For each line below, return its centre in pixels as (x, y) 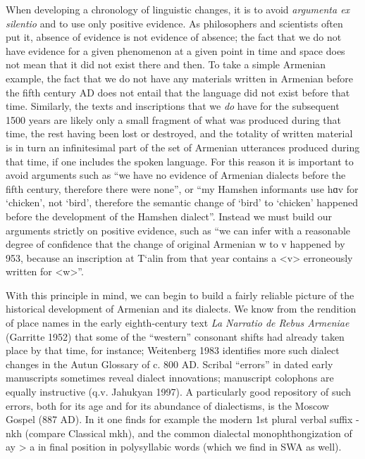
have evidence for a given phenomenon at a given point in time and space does (175, 50)
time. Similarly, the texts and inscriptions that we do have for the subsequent (173, 106)
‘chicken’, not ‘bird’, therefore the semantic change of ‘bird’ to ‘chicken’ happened (182, 202)
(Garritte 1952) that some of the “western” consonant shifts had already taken (175, 336)
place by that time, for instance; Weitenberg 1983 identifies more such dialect (173, 350)
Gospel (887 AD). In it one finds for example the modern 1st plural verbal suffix (179, 419)
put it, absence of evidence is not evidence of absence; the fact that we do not (174, 37)
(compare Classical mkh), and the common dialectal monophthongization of (188, 433)
